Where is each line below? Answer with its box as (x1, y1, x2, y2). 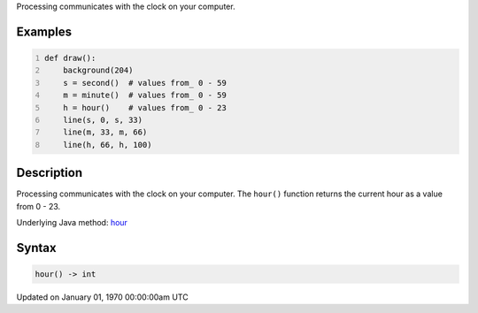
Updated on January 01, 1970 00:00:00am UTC (16, 292, 189, 302)
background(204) (63, 65, 134, 75)
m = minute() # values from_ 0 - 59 (63, 90, 227, 101)
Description (16, 165, 83, 180)
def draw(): (44, 53, 96, 63)
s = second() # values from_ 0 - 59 (63, 78, 227, 88)
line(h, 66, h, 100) (63, 140, 152, 149)
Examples (16, 24, 73, 39)
